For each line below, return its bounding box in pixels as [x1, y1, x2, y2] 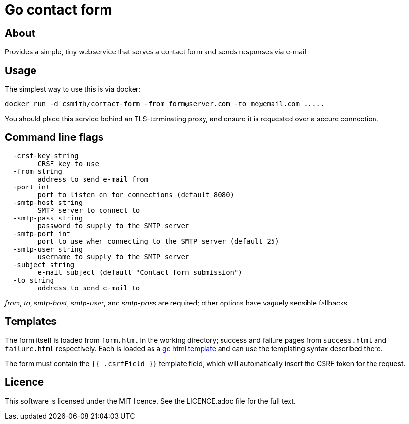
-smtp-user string [13, 245, 83, 253]
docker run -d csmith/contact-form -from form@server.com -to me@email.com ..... [5, 100, 324, 108]
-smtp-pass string [13, 214, 83, 222]
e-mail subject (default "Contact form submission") [37, 268, 242, 276]
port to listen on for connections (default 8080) [37, 190, 235, 199]
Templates [5, 315, 57, 328]
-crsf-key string [13, 152, 79, 160]
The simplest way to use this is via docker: [5, 85, 141, 94]
